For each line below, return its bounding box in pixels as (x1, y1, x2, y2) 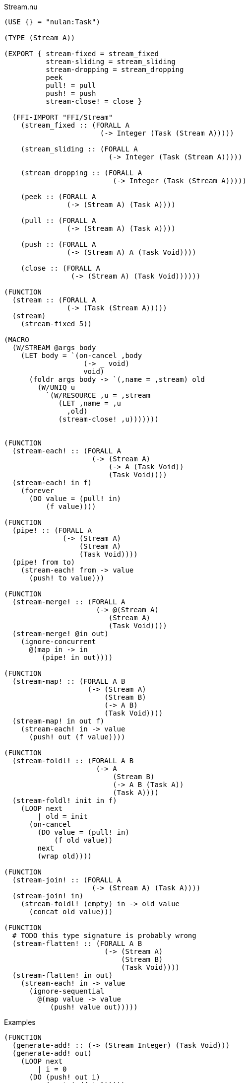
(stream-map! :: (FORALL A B (12, 677, 125, 685)
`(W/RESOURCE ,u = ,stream (46, 391, 151, 399)
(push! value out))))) (50, 1003, 138, 1011)
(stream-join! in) (12, 892, 84, 900)
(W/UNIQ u (37, 383, 75, 391)
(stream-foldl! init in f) (12, 796, 117, 804)
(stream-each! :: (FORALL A (12, 447, 122, 455)
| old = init (37, 812, 88, 820)
